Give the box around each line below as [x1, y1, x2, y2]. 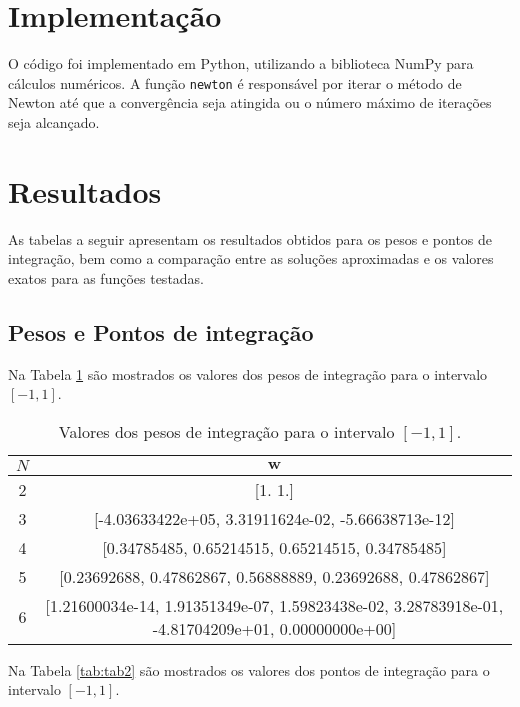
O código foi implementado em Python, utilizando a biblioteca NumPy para [8, 53, 474, 74]
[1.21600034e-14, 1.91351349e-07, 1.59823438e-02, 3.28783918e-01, [45, 593, 504, 617]
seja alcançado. [8, 111, 100, 132]
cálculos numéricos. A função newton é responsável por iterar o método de [8, 72, 462, 93]
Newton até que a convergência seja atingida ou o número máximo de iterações [8, 92, 492, 113]
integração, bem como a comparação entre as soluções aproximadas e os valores [8, 248, 494, 269]
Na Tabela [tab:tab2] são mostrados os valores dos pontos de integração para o [8, 659, 490, 680]
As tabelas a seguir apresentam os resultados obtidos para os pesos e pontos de [8, 228, 493, 249]
